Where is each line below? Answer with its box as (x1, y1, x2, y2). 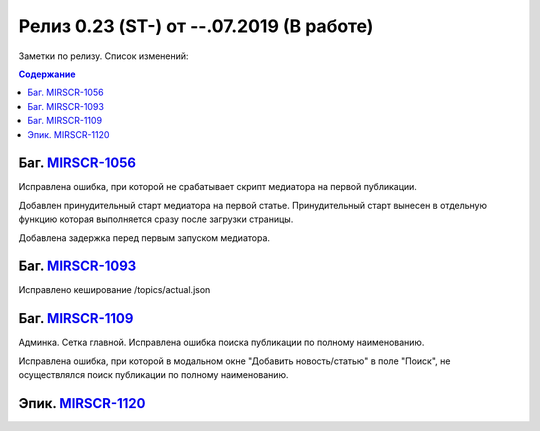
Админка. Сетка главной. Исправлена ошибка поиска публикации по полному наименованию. (18, 336, 425, 349)
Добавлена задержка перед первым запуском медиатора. (18, 231, 270, 244)
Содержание (18, 68, 76, 80)
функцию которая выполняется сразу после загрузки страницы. (18, 213, 294, 225)
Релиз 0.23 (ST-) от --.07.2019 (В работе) (18, 15, 374, 37)
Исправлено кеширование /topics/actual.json (18, 284, 211, 296)
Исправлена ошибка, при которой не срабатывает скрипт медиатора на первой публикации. (18, 181, 417, 193)
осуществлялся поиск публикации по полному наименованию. (18, 369, 289, 381)
